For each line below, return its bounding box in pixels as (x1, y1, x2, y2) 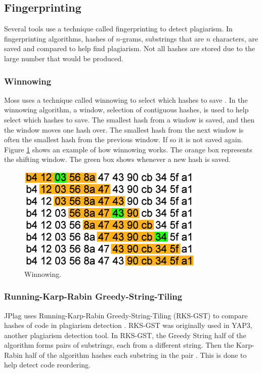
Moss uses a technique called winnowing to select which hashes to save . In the (4, 94, 248, 105)
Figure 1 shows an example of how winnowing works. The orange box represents (4, 144, 252, 154)
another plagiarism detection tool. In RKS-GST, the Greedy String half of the (4, 329, 246, 340)
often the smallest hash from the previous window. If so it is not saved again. (4, 134, 243, 145)
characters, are (212, 33, 258, 44)
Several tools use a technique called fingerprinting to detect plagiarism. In (4, 23, 233, 34)
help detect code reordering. (4, 359, 91, 370)
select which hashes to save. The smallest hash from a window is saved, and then (4, 114, 254, 125)
